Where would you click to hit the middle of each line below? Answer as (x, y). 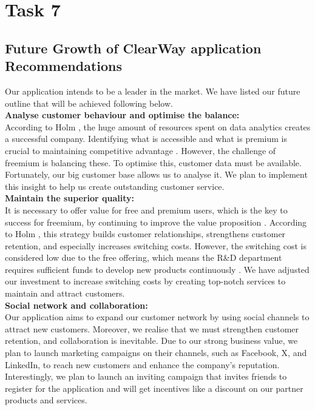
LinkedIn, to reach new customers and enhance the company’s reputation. (142, 364)
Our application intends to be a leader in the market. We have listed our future (153, 91)
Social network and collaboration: (76, 305)
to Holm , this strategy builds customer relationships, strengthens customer (145, 234)
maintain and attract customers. (65, 293)
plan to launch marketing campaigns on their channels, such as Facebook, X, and (156, 353)
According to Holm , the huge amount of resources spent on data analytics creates (158, 126)
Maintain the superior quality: (70, 198)
